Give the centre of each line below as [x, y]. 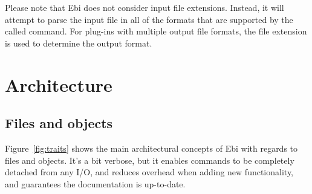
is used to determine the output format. [79, 43]
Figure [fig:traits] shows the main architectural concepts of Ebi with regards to [151, 148]
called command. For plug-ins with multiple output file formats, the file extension [156, 31]
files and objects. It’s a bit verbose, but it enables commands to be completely [150, 160]
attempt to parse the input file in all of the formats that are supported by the [149, 19]
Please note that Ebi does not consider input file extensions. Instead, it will [145, 7]
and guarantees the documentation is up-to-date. [95, 183]
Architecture [59, 84]
